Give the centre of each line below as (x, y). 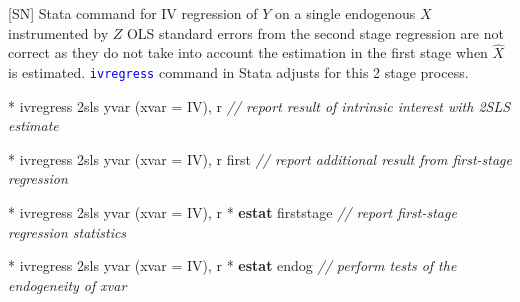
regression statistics (67, 231)
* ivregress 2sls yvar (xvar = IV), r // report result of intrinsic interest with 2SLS (259, 105)
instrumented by (58, 32)
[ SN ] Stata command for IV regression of (133, 13)
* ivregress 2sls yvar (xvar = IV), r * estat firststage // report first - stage (232, 212)
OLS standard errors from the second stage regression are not (315, 32)
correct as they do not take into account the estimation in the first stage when (248, 52)
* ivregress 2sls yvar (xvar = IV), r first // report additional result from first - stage (260, 158)
